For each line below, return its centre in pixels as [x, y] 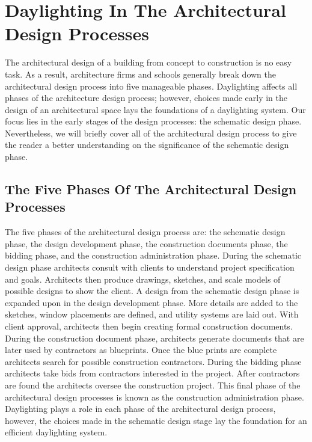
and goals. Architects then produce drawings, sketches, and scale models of [143, 279]
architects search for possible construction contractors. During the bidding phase [153, 361]
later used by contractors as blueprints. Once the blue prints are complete [141, 350]
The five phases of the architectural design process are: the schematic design [145, 232]
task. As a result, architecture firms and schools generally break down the [141, 74]
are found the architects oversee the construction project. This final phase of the [153, 385]
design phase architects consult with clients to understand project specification [150, 267]
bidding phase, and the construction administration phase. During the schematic [153, 255]
